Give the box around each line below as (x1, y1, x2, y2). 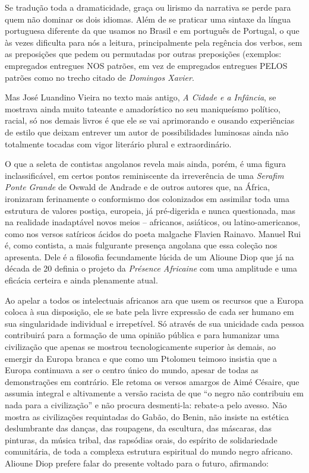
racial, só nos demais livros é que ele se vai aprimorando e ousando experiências (5, 114, 295, 127)
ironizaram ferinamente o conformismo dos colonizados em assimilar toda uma (5, 192, 289, 204)
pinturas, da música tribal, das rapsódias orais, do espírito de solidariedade (5, 433, 278, 446)
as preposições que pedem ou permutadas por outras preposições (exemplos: (5, 48, 282, 60)
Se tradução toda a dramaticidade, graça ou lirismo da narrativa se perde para (5, 1, 291, 13)
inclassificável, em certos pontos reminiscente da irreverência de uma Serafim (5, 169, 284, 181)
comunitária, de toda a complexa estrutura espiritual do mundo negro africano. (5, 445, 293, 458)
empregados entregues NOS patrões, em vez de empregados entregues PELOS (5, 59, 288, 71)
